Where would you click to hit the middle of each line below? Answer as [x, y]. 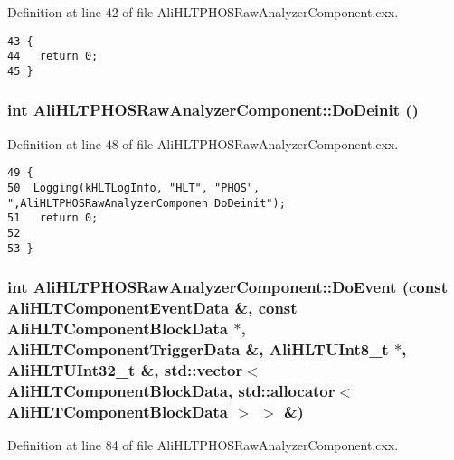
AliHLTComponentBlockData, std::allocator [171, 390]
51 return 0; [53, 218]
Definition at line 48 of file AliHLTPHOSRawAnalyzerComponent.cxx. [203, 143]
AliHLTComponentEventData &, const [152, 308]
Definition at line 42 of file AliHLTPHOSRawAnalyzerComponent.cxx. [203, 12]
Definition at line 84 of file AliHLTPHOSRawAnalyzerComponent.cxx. [203, 445]
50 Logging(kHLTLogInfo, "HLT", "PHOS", [134, 188]
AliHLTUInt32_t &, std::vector [125, 369]
